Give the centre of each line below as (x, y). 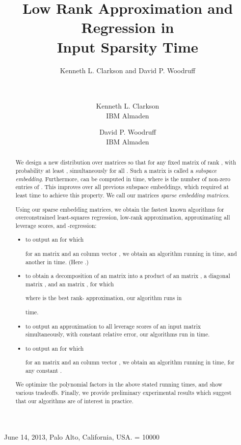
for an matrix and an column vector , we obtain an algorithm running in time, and (131, 254)
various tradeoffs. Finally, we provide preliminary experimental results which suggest (123, 393)
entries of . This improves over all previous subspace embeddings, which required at (122, 187)
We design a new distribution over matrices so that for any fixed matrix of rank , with (126, 162)
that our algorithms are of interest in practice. (74, 401)
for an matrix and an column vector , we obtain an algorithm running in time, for (130, 362)
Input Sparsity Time (128, 46)
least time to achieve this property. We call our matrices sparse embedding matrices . (122, 195)
